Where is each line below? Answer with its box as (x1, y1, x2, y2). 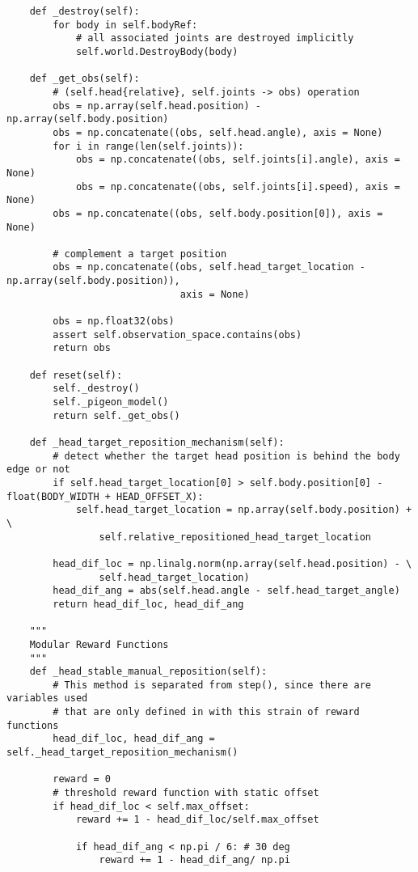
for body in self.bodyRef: (53, 19, 198, 31)
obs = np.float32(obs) (53, 315, 175, 328)
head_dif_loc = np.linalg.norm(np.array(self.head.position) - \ (53, 557, 412, 569)
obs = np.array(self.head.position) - (53, 99, 261, 112)
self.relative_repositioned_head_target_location (99, 531, 372, 543)
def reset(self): (29, 369, 123, 381)
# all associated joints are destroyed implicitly (75, 32, 354, 44)
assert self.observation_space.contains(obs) (53, 328, 302, 341)
